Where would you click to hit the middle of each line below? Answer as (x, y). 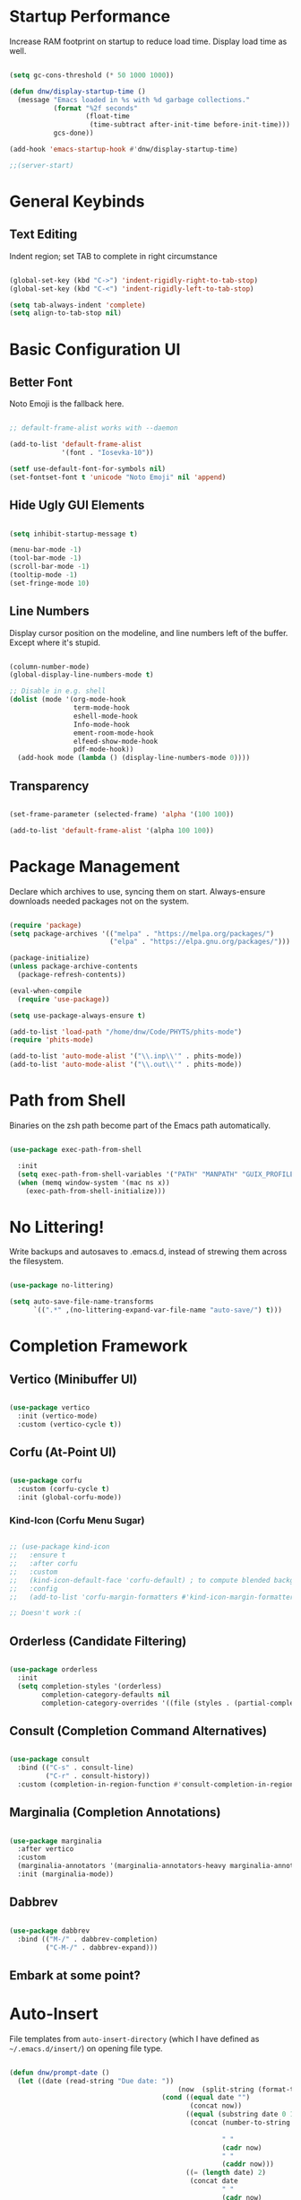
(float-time (107, 117)
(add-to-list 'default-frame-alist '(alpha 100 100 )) (112, 830)
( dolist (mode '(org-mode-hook (68, 700)
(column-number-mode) (50, 667)
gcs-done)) (73, 133)
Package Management (95, 866)
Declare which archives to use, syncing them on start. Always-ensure (138, 891)
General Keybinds (77, 201)
